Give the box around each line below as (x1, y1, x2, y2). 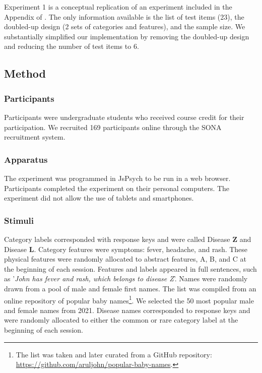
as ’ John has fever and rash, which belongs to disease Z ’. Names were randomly (4, 273, 248, 284)
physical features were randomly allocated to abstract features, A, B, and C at (4, 254, 246, 264)
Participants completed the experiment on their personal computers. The (4, 182, 230, 193)
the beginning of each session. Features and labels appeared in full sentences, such (4, 263, 257, 274)
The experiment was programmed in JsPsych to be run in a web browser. (4, 172, 231, 183)
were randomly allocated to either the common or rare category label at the (4, 315, 238, 325)
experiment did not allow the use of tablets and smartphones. (4, 193, 194, 203)
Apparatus (4, 153, 48, 165)
